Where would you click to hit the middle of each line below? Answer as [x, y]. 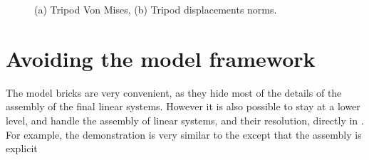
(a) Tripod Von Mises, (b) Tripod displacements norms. [156, 9]
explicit [22, 148]
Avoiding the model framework [161, 58]
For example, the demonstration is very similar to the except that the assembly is [184, 134]
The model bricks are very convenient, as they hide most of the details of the [174, 92]
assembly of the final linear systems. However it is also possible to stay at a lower [183, 106]
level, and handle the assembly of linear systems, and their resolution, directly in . [185, 120]
